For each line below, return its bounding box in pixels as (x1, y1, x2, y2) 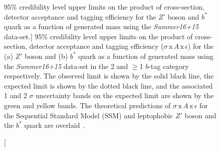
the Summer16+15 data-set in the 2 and (4, 60, 128, 71)
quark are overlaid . (24, 120, 86, 130)
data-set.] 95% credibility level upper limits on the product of (4, 31, 193, 41)
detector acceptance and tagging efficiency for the (4, 11, 156, 22)
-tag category (148, 60, 189, 71)
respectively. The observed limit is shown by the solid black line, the (4, 70, 214, 81)
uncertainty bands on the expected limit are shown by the (36, 90, 214, 101)
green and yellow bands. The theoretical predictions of (4, 100, 171, 110)
